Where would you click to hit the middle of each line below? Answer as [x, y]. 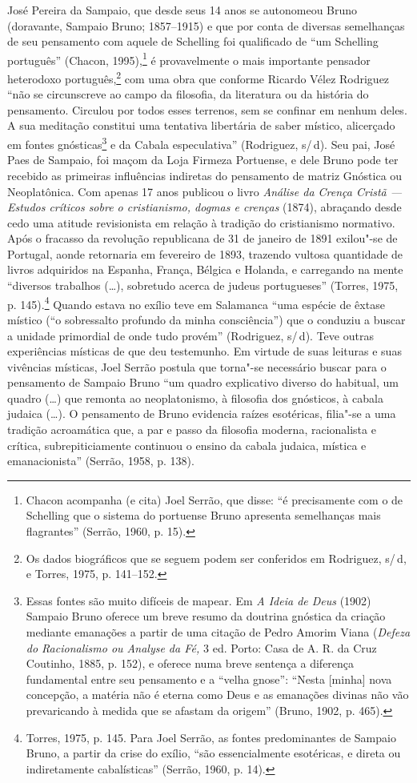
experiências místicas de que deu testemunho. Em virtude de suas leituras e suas [204, 351]
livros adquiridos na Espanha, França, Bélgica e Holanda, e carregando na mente [205, 269]
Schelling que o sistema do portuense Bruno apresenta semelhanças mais [203, 515]
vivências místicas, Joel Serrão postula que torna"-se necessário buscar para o [197, 366]
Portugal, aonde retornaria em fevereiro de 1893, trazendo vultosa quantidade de [205, 253]
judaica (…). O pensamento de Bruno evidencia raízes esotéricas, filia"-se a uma [202, 414]
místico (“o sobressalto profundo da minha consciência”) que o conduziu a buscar [206, 319]
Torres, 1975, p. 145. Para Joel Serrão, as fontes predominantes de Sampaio [211, 737]
